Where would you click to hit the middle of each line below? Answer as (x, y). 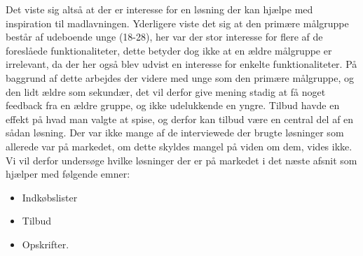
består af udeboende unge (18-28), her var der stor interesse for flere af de (164, 37)
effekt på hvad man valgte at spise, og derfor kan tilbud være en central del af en (180, 119)
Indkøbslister (50, 197)
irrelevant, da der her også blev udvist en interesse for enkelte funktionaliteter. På (181, 64)
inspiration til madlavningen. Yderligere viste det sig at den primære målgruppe (177, 23)
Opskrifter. (46, 244)
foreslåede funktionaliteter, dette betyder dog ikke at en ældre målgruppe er (169, 50)
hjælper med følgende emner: (68, 174)
